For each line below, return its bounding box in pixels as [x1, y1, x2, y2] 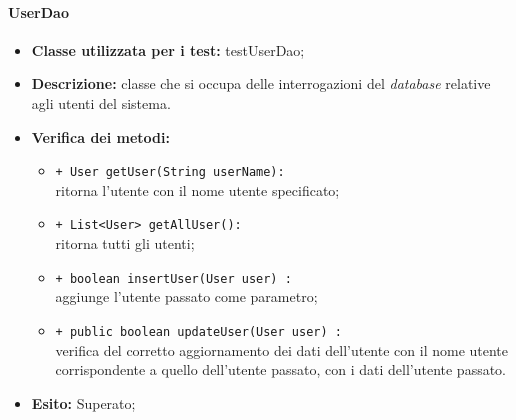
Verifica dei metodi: [31, 126, 170, 147]
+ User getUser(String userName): [55, 165, 285, 180]
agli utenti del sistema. [31, 92, 171, 113]
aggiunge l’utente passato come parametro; [55, 286, 318, 307]
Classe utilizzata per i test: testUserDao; [31, 39, 305, 60]
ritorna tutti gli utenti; [55, 233, 195, 254]
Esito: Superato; [31, 392, 136, 413]
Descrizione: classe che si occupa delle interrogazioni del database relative [31, 73, 491, 94]
